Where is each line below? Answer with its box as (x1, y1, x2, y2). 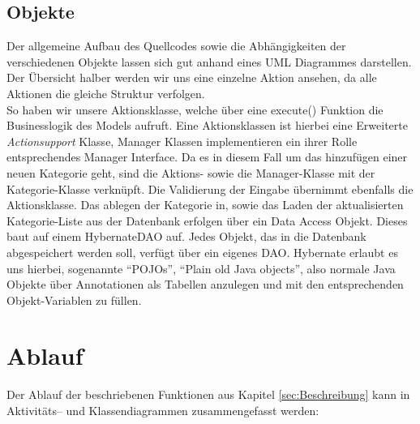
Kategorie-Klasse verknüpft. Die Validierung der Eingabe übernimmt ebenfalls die (6, 180, 414, 197)
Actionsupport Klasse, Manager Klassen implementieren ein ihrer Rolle (6, 132, 358, 149)
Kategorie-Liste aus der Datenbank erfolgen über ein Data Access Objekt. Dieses (6, 212, 408, 229)
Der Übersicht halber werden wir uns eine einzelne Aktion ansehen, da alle (6, 69, 377, 86)
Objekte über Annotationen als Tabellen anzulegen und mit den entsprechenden (6, 276, 404, 293)
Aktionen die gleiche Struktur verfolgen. (6, 84, 205, 101)
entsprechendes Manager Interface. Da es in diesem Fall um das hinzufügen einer (6, 148, 408, 165)
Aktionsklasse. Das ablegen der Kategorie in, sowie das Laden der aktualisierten (6, 196, 404, 213)
